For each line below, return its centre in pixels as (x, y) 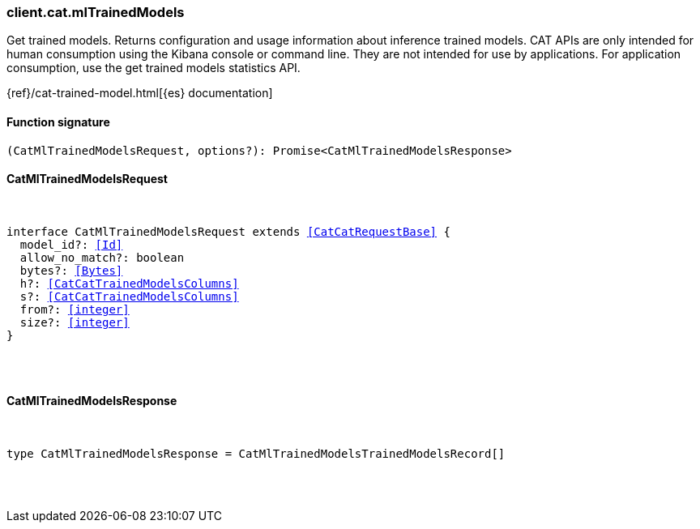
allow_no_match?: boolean (102, 257)
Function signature (58, 122)
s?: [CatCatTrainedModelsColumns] (129, 296)
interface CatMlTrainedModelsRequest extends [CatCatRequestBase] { (228, 231)
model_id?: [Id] (71, 244)
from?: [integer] (75, 309)
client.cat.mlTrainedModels (96, 12)
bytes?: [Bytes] (71, 270)
